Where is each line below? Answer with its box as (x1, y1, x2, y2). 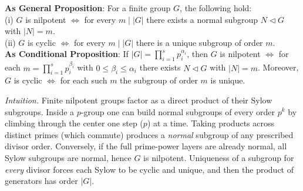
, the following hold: (180, 2, 252, 14)
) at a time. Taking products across (147, 117, 275, 129)
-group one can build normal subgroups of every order (80, 105, 275, 118)
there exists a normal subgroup (146, 13, 258, 25)
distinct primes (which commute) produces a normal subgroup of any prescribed (5, 128, 294, 140)
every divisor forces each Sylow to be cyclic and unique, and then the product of (5, 163, 294, 175)
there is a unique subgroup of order (136, 36, 263, 48)
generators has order (5, 175, 78, 187)
